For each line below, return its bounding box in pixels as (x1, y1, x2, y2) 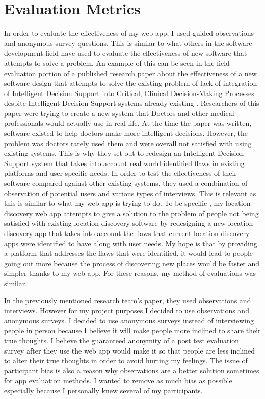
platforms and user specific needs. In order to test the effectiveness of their (4, 168, 237, 178)
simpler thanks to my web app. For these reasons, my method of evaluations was (4, 268, 256, 278)
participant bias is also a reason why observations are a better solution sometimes (4, 365, 259, 375)
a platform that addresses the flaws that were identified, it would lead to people (4, 248, 253, 259)
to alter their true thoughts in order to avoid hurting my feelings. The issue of (4, 355, 248, 366)
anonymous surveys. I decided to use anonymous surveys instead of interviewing (4, 315, 254, 325)
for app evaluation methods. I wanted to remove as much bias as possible (4, 375, 232, 386)
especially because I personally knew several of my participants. (4, 385, 203, 395)
